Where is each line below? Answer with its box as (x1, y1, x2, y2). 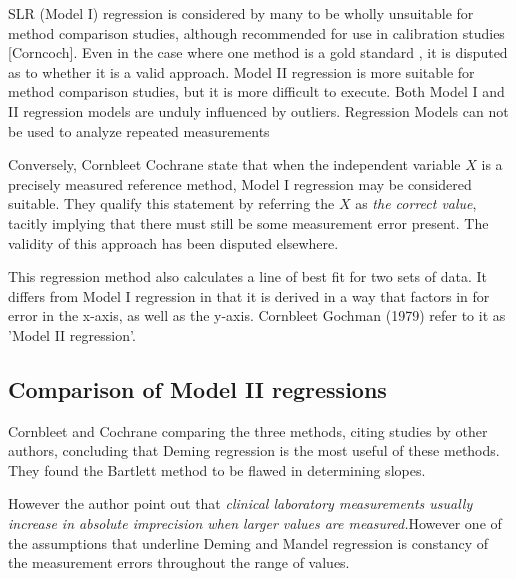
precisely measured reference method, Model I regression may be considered (8, 173, 472, 194)
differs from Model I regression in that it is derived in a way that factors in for (8, 285, 490, 306)
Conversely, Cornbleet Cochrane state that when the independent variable (8, 154, 461, 175)
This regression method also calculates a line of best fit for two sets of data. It (8, 266, 488, 287)
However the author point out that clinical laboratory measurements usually (8, 493, 473, 514)
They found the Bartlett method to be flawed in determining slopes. (8, 459, 426, 480)
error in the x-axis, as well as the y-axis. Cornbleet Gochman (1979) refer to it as (8, 305, 506, 326)
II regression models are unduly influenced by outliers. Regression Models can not (8, 100, 509, 121)
